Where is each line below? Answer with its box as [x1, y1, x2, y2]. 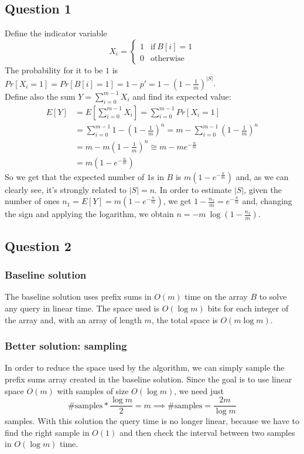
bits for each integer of [207, 301, 289, 314]
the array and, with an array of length [5, 313, 142, 326]
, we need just [174, 384, 224, 397]
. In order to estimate [155, 183, 232, 195]
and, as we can [235, 170, 289, 182]
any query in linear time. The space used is [5, 301, 159, 314]
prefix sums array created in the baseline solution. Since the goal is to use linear [5, 372, 292, 385]
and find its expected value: [132, 90, 231, 102]
